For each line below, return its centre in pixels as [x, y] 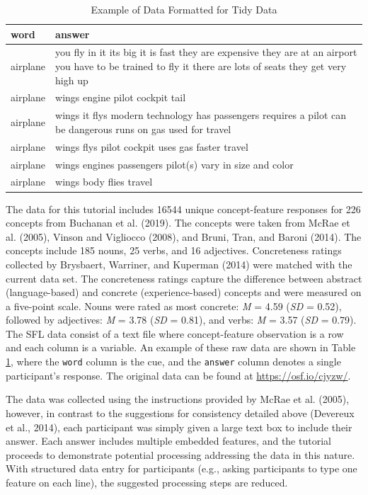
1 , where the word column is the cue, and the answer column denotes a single [173, 362]
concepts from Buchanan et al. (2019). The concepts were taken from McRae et [178, 223]
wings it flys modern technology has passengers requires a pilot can [201, 115]
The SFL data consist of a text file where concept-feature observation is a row [175, 333]
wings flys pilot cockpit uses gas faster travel [152, 146]
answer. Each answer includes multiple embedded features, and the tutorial [168, 441]
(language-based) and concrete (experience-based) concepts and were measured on [184, 292]
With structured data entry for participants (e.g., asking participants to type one [182, 468]
